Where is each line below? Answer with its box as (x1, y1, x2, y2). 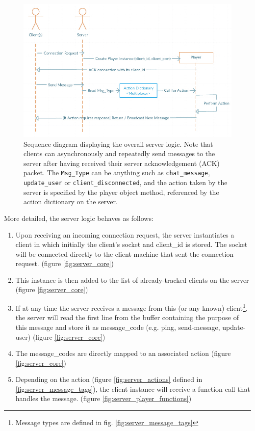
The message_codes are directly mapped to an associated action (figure (15, 348, 231, 358)
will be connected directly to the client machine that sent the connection (15, 248, 234, 259)
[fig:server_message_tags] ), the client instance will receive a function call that (15, 383, 250, 394)
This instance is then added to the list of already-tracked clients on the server (15, 274, 249, 285)
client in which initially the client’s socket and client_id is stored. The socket (15, 239, 248, 249)
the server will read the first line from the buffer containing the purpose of (15, 312, 239, 323)
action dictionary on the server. (24, 196, 118, 207)
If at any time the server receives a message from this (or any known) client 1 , (15, 301, 248, 313)
